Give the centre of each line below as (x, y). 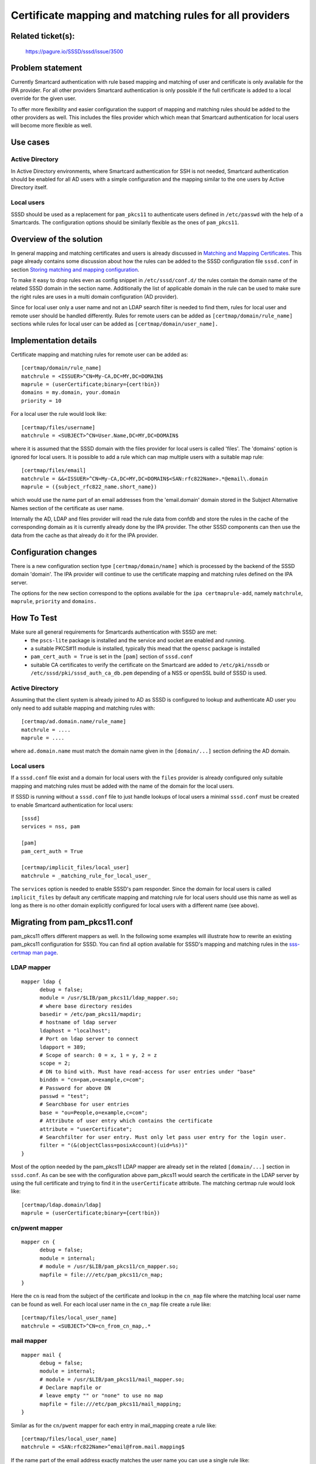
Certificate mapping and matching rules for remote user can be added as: (99, 354)
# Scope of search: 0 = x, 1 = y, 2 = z (98, 1055)
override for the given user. (44, 98)
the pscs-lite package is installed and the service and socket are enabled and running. (138, 640)
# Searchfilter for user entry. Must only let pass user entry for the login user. (163, 1137)
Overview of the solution (57, 239)
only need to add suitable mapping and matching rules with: (83, 708)
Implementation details (54, 341)
